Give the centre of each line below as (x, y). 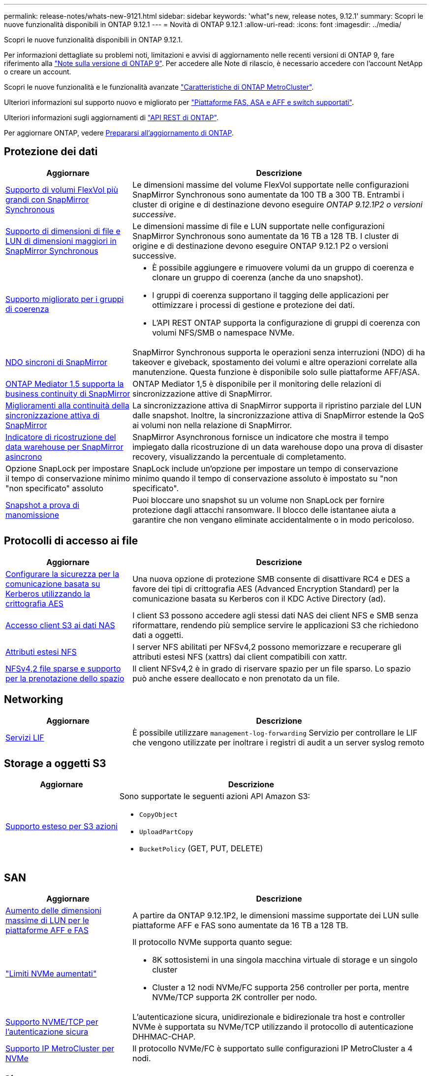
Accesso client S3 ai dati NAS (60, 625)
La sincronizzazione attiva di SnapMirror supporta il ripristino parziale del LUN (277, 405)
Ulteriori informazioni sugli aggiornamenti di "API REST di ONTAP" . (111, 118)
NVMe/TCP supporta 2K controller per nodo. (235, 997)
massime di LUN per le (47, 921)
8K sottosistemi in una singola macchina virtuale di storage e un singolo (285, 960)
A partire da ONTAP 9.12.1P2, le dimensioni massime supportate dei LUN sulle (276, 916)
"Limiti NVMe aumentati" (51, 974)
